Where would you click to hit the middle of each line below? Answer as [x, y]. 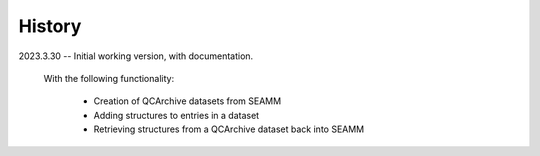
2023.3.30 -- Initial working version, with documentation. [136, 56]
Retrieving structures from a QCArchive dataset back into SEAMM [229, 129]
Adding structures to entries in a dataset [176, 115]
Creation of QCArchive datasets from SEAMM [187, 101]
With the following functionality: [109, 78]
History [50, 26]
